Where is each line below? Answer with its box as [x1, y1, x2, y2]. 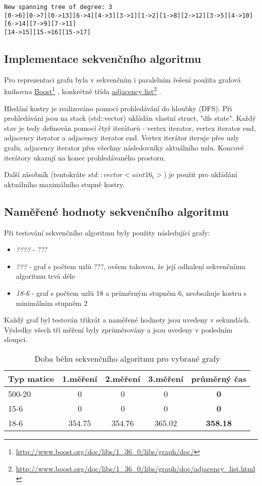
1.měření [62, 372, 97, 384]
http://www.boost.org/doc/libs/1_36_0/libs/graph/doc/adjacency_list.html [16, 463, 255, 473]
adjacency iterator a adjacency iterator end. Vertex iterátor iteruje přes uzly [4, 132, 239, 143]
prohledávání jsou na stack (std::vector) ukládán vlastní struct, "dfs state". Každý [4, 113, 256, 123]
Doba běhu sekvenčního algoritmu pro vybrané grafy [34, 352, 220, 364]
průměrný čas [191, 372, 247, 384]
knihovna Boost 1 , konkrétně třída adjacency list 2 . [4, 85, 161, 97]
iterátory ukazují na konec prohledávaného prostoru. [4, 152, 166, 163]
